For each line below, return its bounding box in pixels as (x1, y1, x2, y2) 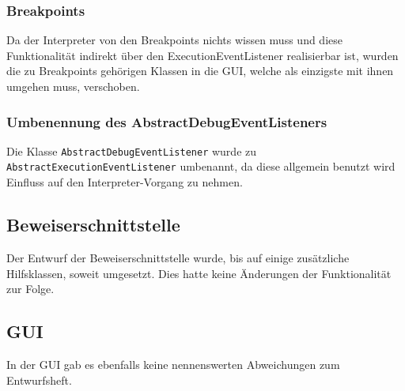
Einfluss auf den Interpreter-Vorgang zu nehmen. (6, 174, 243, 190)
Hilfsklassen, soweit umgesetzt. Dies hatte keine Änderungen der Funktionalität (6, 265, 392, 281)
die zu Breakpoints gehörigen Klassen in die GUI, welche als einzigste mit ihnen (6, 62, 394, 79)
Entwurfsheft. (6, 371, 72, 388)
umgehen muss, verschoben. (6, 78, 140, 94)
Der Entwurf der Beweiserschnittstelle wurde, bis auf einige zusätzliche (6, 249, 350, 265)
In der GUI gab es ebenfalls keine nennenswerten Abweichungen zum (6, 355, 340, 372)
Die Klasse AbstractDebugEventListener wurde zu (6, 142, 257, 159)
